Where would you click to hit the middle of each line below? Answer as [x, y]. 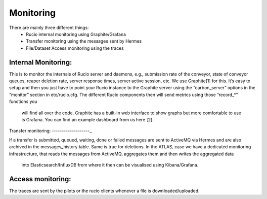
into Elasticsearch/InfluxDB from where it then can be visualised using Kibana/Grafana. [110, 165]
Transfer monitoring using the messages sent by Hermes [84, 41]
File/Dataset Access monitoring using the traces [75, 48]
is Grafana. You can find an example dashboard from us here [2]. [88, 119]
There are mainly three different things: [49, 28]
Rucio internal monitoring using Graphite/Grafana [76, 34]
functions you [23, 101]
